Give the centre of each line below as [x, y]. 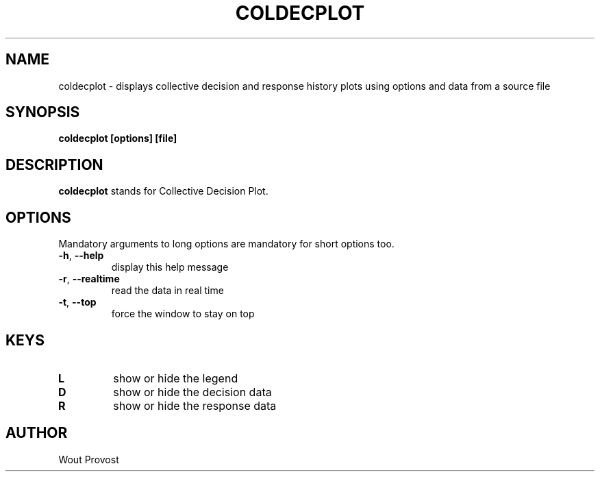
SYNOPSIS [43, 112]
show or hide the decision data [192, 392]
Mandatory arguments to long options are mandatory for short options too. [226, 244]
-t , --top [77, 302]
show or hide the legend [176, 378]
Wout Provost [89, 459]
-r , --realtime [89, 279]
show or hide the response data [195, 405]
